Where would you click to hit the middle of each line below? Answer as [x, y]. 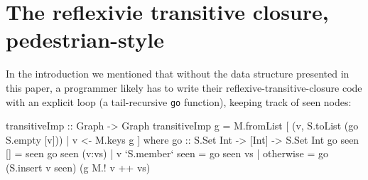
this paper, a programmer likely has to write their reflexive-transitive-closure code [184, 87]
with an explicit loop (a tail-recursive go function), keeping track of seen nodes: [179, 101]
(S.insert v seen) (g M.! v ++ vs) [78, 167]
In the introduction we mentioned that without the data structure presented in [178, 74]
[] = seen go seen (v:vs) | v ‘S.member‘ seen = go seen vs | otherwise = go [167, 153]
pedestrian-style [85, 39]
